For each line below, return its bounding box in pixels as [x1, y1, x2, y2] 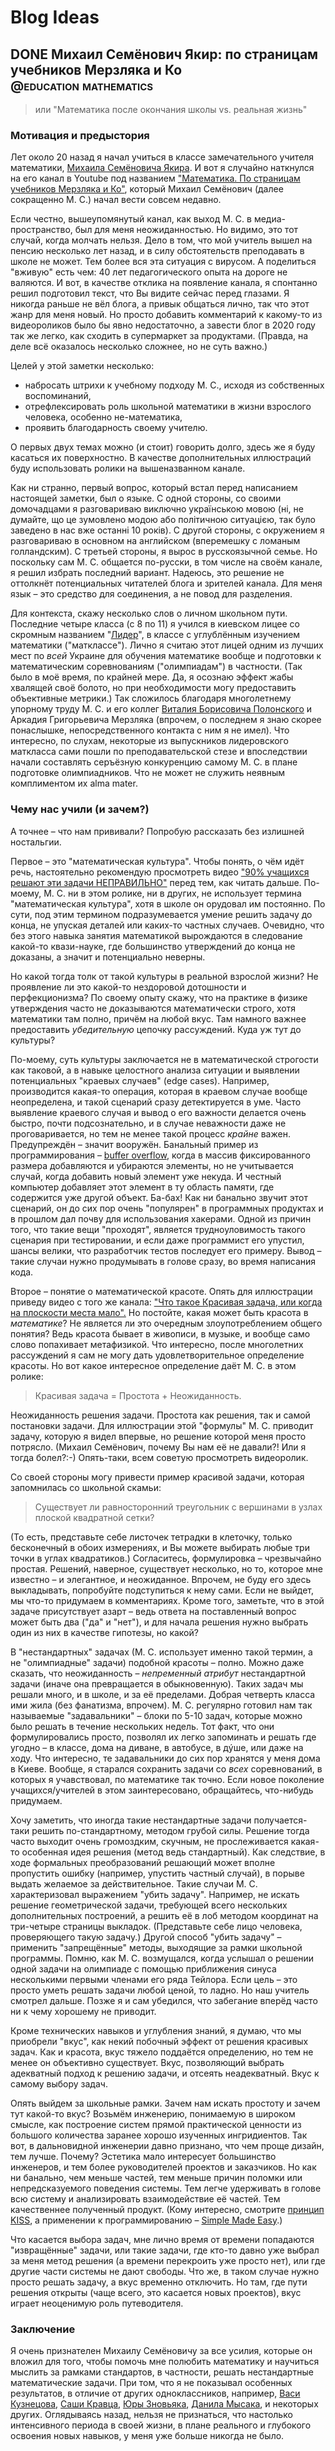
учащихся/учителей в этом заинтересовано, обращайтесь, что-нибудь [10, 1784, 314, 1796]
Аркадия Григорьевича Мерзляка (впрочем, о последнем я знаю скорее [10, 714, 322, 726]
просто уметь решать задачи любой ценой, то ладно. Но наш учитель [10, 1984, 310, 1996]
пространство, [10, 224, 73, 236]
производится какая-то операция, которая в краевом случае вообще [10, 1085, 308, 1097]
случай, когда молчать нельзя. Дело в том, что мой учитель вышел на [10, 234, 313, 246]
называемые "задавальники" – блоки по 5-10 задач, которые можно [10, 1709, 303, 1721]
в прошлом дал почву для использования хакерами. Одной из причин [10, 1212, 312, 1225]
